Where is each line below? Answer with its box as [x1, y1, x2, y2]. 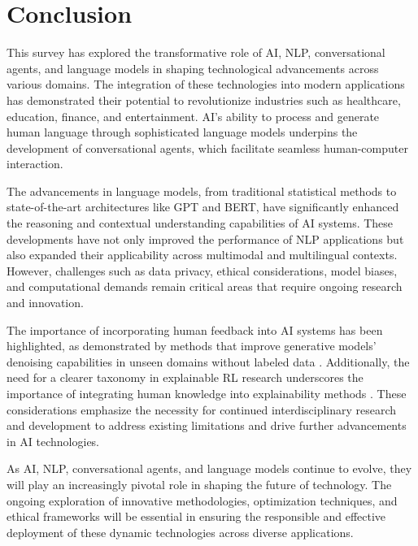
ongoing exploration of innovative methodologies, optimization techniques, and [7, 492, 398, 509]
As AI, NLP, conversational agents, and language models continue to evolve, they [7, 460, 412, 477]
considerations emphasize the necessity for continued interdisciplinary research [7, 401, 397, 418]
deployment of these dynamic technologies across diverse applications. [7, 523, 354, 540]
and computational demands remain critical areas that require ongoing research [7, 278, 403, 295]
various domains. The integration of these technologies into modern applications [7, 76, 405, 93]
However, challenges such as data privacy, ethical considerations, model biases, [7, 262, 398, 279]
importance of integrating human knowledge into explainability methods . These [7, 385, 407, 401]
